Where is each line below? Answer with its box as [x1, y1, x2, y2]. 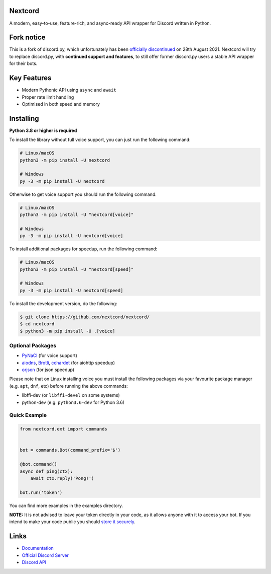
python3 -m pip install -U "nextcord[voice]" [20, 212, 134, 218]
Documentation [22, 545, 54, 551]
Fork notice [9, 33, 46, 42]
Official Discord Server [22, 552, 69, 558]
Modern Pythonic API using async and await [22, 87, 116, 93]
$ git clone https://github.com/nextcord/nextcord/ [20, 314, 150, 320]
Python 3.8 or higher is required [9, 127, 77, 133]
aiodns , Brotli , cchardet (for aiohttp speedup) [22, 360, 115, 366]
